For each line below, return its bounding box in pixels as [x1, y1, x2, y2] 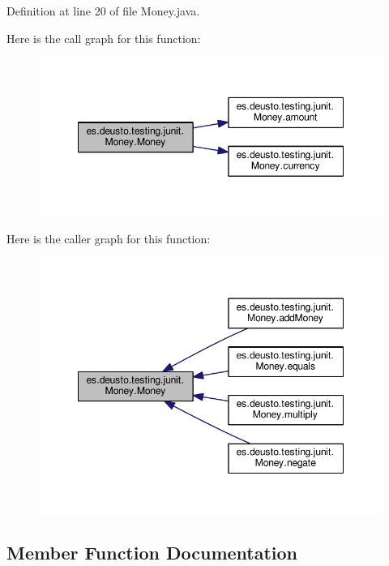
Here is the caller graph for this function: [6, 230, 211, 247]
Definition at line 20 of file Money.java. [6, 2, 200, 19]
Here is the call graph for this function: [6, 29, 201, 46]
